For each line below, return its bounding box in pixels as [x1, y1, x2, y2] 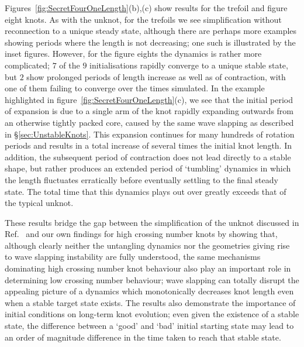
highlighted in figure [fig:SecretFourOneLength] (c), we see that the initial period [5, 93, 293, 105]
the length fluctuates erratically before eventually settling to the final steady [5, 173, 278, 185]
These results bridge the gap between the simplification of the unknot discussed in [5, 216, 299, 228]
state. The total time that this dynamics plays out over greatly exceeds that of [5, 185, 286, 197]
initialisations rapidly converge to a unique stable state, [89, 59, 288, 71]
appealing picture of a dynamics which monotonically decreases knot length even [5, 285, 294, 297]
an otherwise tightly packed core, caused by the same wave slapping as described [5, 116, 294, 128]
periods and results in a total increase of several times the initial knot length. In [5, 139, 292, 152]
